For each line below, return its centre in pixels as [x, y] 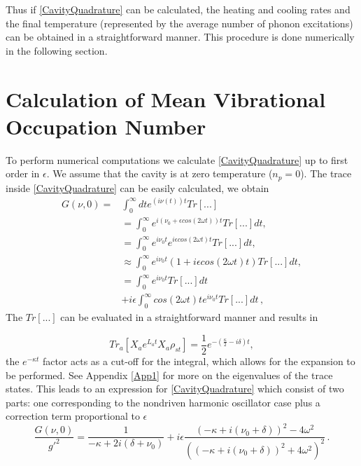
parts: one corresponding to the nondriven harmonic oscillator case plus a [163, 402]
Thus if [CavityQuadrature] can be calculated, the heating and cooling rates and [178, 9]
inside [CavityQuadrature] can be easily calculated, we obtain [137, 187]
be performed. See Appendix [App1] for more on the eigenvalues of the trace [169, 375]
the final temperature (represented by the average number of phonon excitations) [179, 23]
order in [23, 173]
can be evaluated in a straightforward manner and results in [189, 317]
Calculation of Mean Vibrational [166, 98]
